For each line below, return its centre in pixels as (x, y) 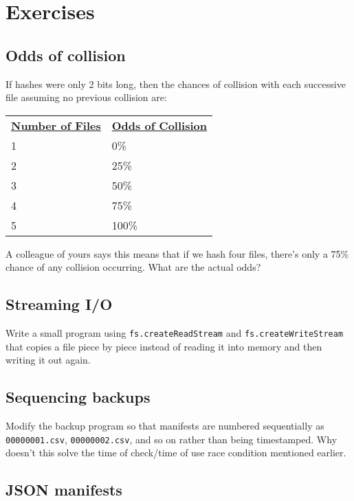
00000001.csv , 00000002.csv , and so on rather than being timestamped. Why (172, 439)
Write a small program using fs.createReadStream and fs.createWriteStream (175, 333)
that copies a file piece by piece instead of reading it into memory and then (164, 346)
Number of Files (56, 125)
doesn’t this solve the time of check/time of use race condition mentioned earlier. (176, 453)
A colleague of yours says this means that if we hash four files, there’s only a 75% (177, 253)
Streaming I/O (59, 304)
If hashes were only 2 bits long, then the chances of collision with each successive (176, 83)
